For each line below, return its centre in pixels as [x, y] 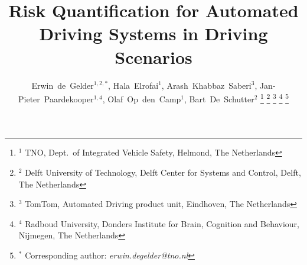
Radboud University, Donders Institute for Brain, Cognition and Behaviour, [162, 223]
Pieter [29, 98]
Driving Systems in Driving [153, 33]
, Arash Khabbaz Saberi [206, 85]
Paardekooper [69, 98]
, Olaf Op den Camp [142, 98]
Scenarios [153, 56]
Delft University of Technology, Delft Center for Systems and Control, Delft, [163, 172]
